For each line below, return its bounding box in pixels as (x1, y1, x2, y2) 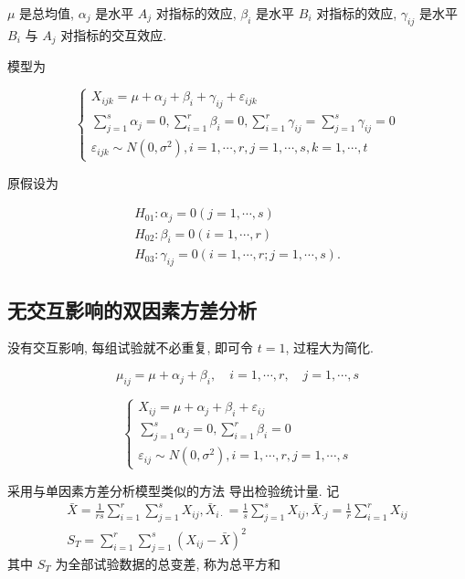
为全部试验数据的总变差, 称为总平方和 (55, 553, 280, 573)
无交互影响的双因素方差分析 (7, 295, 257, 323)
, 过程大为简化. (285, 338, 374, 357)
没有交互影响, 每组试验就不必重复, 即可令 (7, 338, 254, 357)
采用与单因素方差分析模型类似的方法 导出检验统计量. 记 (7, 480, 340, 500)
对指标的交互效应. (60, 25, 167, 44)
